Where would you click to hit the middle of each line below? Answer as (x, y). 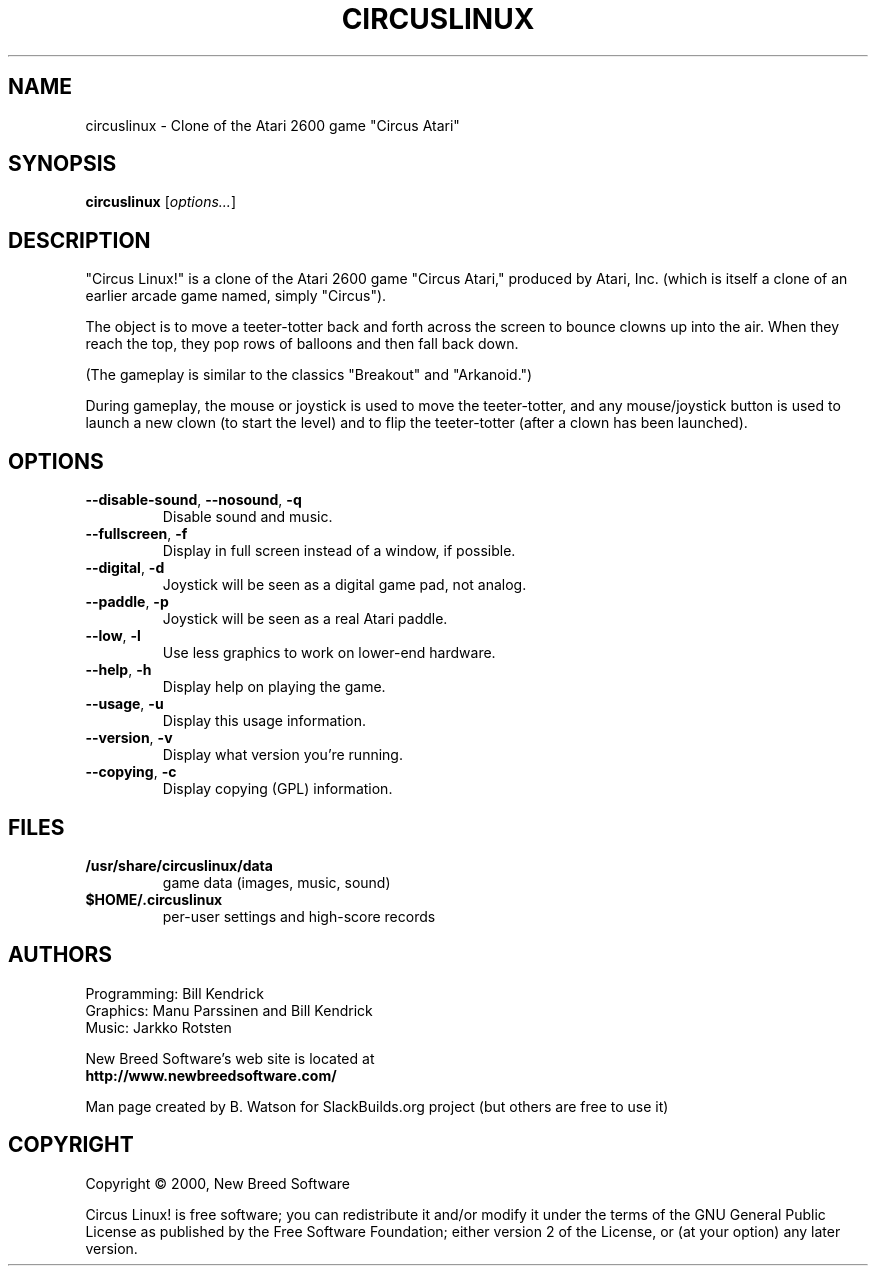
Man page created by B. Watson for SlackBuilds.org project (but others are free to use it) (377, 1106)
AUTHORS (60, 955)
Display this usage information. (264, 721)
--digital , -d (125, 568)
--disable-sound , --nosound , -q (193, 500)
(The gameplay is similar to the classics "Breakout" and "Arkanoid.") (309, 375)
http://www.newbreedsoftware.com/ (211, 1075)
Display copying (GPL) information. (277, 789)
